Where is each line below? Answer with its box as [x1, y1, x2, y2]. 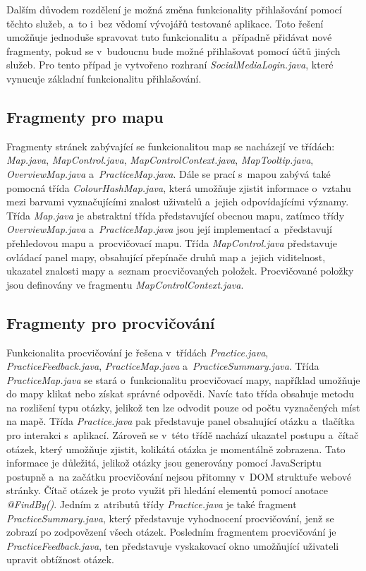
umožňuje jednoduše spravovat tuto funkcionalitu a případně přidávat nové [6, 30, 332, 44]
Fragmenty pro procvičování [6, 311, 215, 333]
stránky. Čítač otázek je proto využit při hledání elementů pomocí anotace [6, 483, 328, 498]
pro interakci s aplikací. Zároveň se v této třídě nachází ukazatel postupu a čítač [6, 428, 359, 443]
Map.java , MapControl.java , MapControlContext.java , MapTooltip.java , [6, 152, 314, 167]
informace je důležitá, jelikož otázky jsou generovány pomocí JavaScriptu [6, 455, 322, 470]
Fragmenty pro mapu [6, 105, 164, 127]
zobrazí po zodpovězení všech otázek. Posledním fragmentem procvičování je [6, 524, 336, 539]
